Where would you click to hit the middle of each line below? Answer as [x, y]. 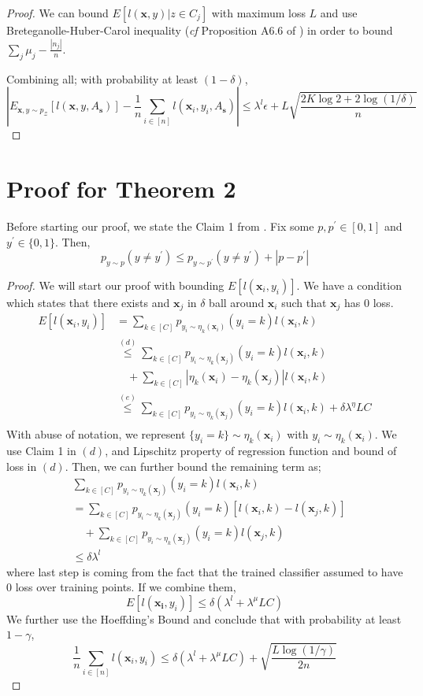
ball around [237, 302]
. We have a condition [349, 285]
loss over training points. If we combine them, [126, 587]
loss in [22, 466]
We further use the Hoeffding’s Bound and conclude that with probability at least [204, 618]
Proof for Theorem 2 [121, 189]
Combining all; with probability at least [102, 78]
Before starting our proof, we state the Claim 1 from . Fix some [160, 226]
